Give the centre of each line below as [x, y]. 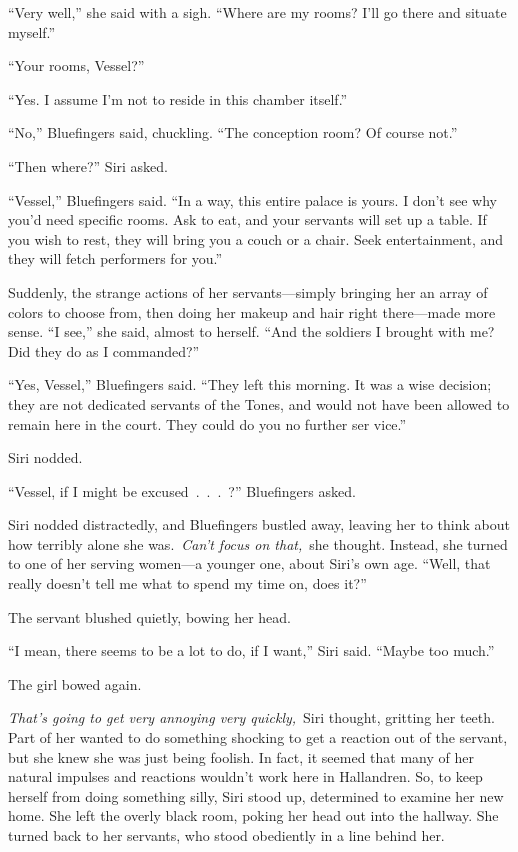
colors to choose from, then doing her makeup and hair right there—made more [252, 311]
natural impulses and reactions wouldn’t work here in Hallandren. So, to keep [245, 776]
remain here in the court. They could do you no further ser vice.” [207, 423]
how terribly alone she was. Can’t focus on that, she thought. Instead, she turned [258, 543]
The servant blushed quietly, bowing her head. [149, 616]
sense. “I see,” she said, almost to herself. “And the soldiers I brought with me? [251, 331]
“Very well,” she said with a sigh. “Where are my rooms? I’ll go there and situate [257, 12]
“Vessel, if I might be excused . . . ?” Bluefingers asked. [182, 490]
